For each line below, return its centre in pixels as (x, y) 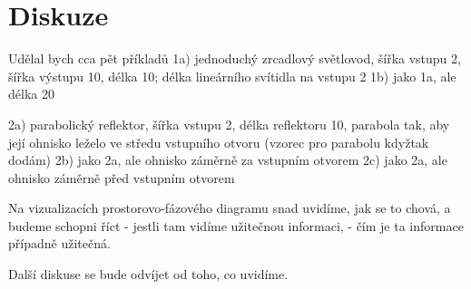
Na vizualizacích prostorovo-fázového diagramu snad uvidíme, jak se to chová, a (230, 208)
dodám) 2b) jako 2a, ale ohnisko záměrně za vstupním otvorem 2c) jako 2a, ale (228, 160)
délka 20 (31, 94)
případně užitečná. (59, 243)
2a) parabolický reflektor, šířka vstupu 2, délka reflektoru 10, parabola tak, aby (229, 124)
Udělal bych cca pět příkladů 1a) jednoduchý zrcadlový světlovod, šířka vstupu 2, (235, 58)
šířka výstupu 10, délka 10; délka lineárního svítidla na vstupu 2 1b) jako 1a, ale (232, 76)
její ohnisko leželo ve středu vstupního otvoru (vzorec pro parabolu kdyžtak (219, 142)
